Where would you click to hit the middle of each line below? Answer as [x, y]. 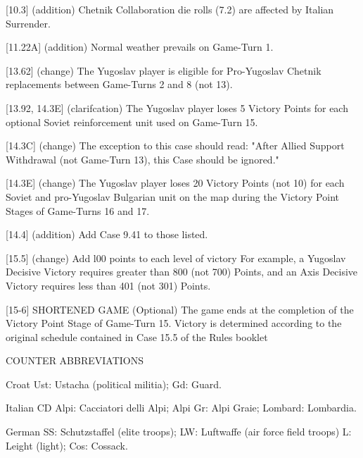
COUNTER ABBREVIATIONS [75, 360]
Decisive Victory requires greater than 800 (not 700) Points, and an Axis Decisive [182, 272]
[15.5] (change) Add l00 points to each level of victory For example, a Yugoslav [176, 258]
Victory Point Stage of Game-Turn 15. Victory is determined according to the [174, 323]
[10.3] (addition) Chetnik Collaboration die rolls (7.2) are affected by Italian [170, 9]
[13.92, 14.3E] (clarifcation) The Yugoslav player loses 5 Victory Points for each [177, 107]
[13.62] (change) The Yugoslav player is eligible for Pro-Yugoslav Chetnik [164, 70]
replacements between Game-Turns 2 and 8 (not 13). [119, 84]
